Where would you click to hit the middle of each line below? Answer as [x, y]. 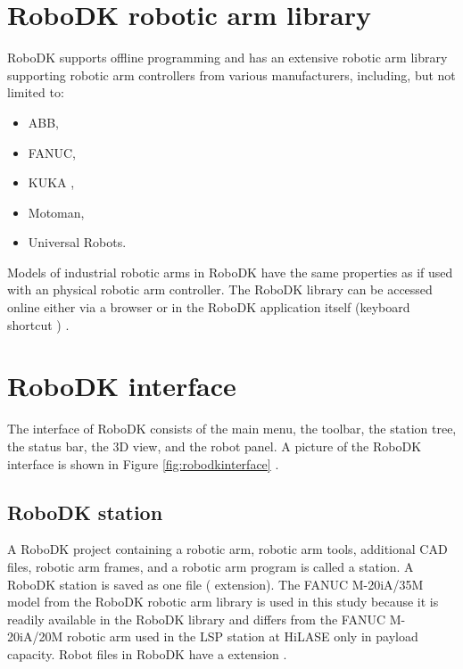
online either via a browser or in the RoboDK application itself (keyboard [209, 307]
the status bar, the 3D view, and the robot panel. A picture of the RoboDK [215, 446]
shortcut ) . [38, 324]
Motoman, [56, 212]
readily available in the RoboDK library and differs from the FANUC [197, 619]
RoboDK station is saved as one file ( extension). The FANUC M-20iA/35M [215, 584]
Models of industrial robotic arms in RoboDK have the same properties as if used [230, 272]
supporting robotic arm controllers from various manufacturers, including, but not [231, 74]
